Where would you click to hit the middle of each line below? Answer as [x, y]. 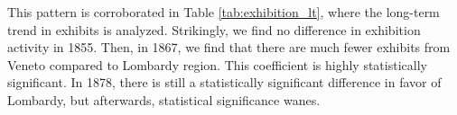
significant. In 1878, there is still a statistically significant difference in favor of [224, 82]
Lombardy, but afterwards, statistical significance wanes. [164, 99]
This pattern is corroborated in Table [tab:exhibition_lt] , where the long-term [224, 12]
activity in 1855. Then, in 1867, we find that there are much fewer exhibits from [229, 47]
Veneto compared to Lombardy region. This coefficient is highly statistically [217, 64]
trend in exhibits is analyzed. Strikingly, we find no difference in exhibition [214, 29]
